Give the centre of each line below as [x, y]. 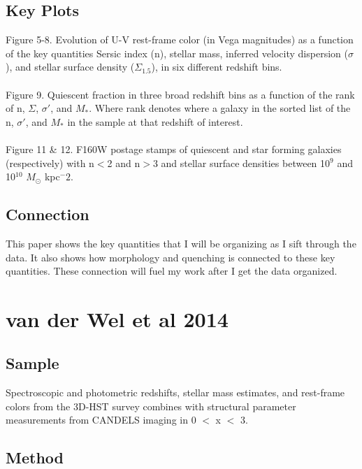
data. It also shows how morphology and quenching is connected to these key [171, 257]
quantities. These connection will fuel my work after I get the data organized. [172, 271]
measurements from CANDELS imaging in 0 [101, 420]
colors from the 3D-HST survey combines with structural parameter [151, 406]
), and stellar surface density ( [70, 67]
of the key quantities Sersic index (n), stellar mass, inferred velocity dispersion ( [177, 53]
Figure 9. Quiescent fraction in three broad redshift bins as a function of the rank [180, 94]
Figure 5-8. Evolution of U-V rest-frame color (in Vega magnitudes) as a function [180, 39]
